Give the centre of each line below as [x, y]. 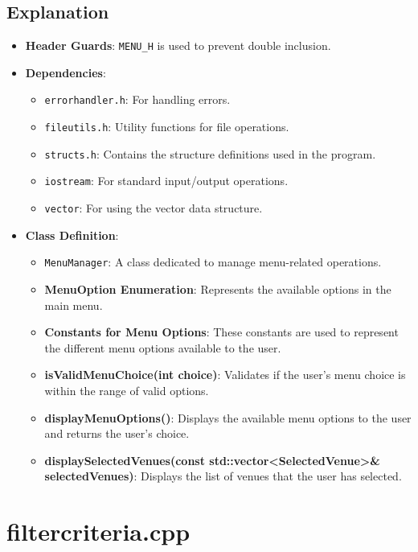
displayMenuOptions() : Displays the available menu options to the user [228, 417]
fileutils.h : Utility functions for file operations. [167, 127]
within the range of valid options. [127, 390]
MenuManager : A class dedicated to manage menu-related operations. [213, 262]
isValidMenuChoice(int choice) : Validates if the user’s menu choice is [225, 375]
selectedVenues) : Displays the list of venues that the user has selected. [223, 476]
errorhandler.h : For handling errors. [137, 99]
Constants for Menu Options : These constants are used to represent [221, 332]
